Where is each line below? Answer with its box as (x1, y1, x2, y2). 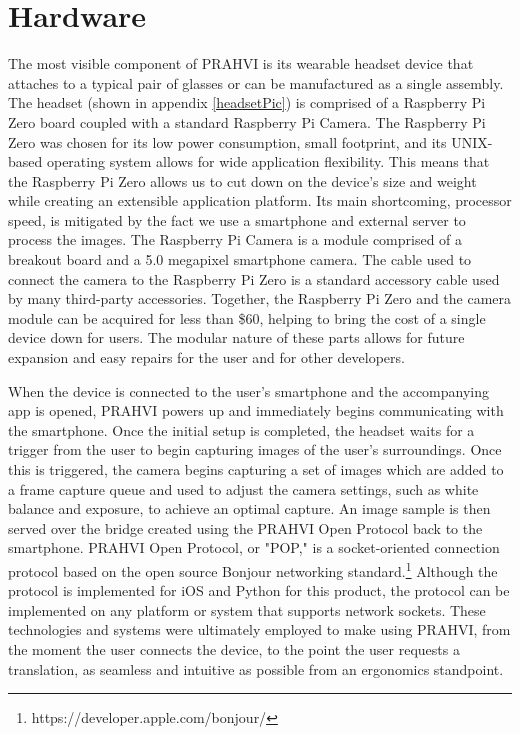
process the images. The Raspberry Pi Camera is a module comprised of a (8, 229, 463, 250)
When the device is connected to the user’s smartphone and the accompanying (8, 380, 490, 401)
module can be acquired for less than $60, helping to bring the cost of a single (8, 307, 486, 328)
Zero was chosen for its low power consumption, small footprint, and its (8, 131, 447, 152)
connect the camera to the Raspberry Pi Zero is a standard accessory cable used (8, 268, 500, 289)
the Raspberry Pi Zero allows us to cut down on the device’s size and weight (8, 170, 477, 191)
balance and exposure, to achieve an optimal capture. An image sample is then (8, 498, 491, 519)
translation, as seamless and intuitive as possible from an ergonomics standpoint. (8, 658, 504, 679)
